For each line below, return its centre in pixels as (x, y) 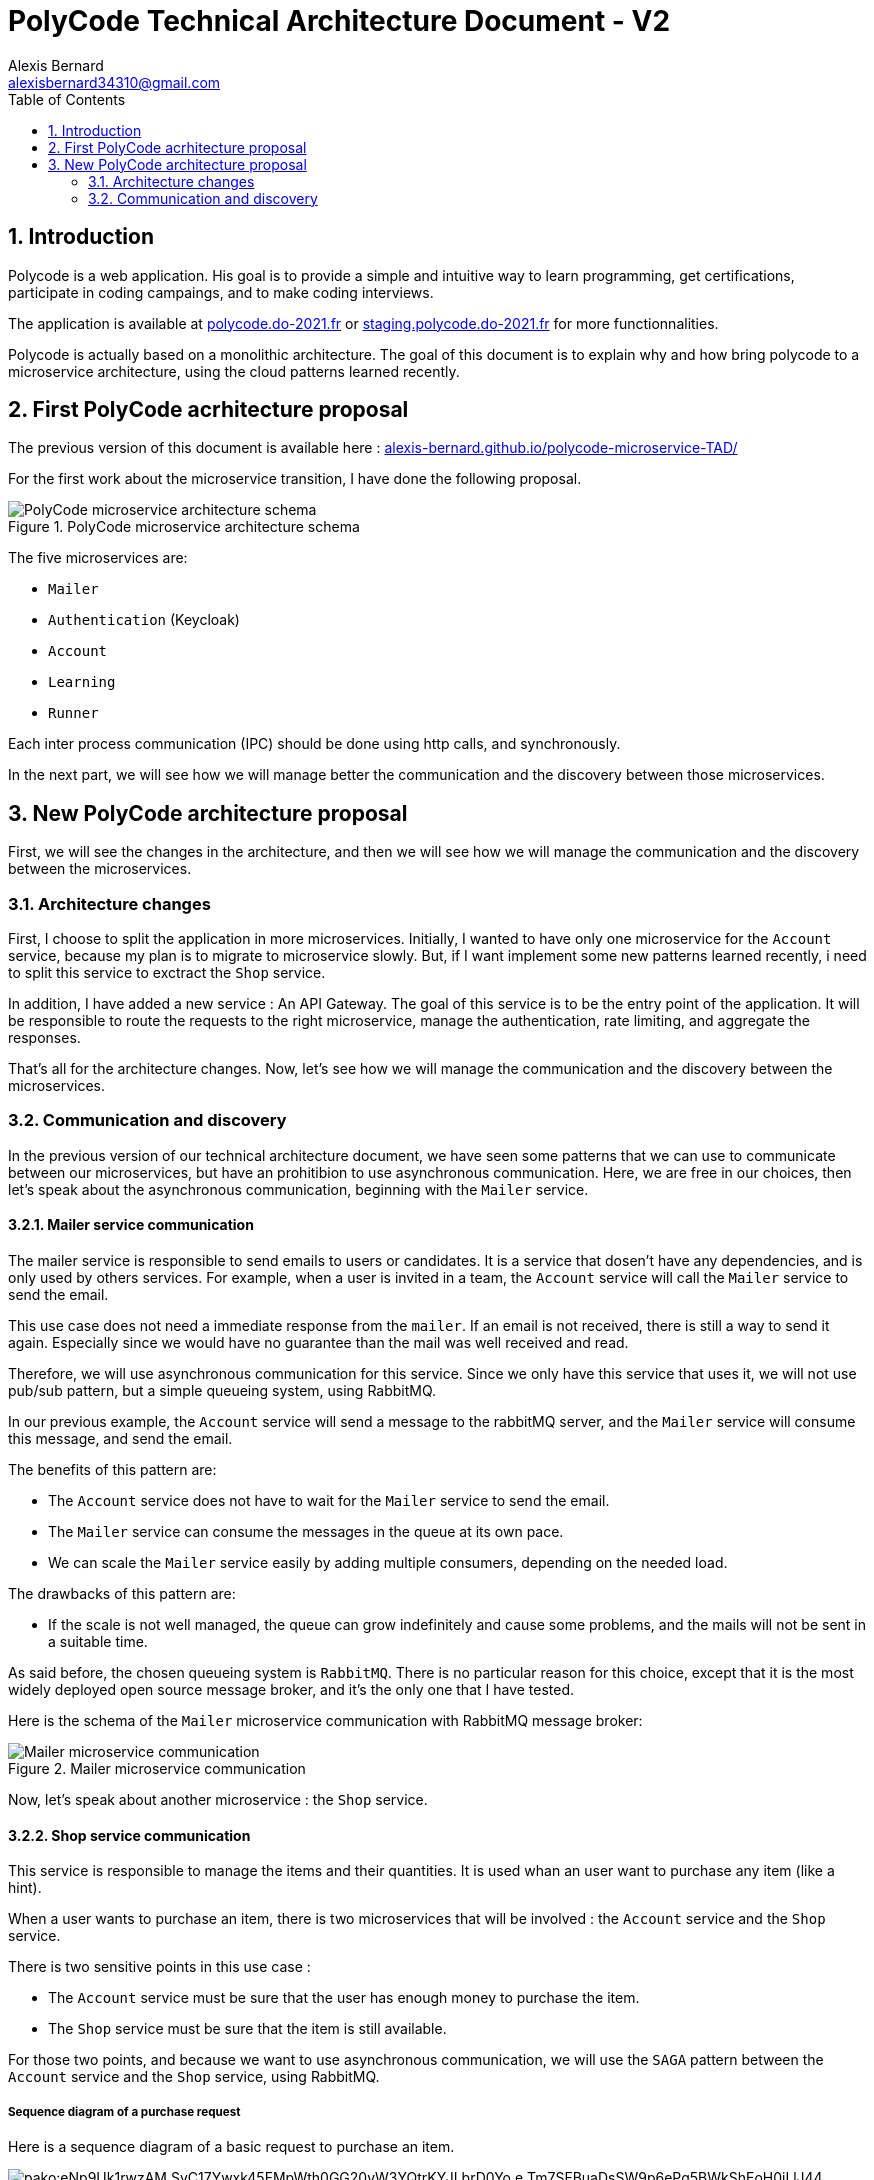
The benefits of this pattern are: (112, 1469)
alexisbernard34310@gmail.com (114, 82)
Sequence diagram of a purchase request (124, 2111)
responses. (44, 1038)
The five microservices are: (98, 558)
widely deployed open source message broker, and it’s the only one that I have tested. (291, 1689)
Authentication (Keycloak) (144, 620)
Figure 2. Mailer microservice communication (157, 1768)
